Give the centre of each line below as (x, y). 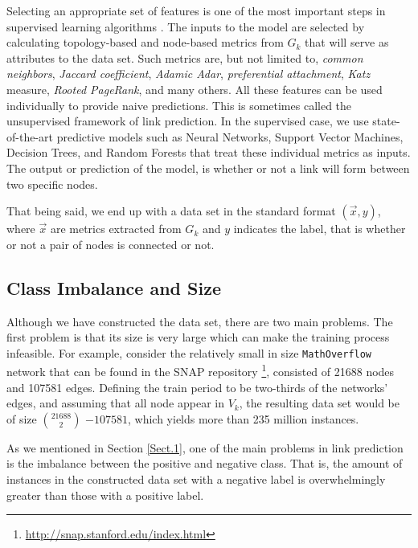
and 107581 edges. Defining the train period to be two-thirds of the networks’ (197, 387)
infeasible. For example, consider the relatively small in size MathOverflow (189, 352)
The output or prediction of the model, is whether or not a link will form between (208, 168)
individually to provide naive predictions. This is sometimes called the (179, 105)
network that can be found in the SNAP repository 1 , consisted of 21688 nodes (201, 370)
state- (386, 121)
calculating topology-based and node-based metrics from (145, 42)
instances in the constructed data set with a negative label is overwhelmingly (196, 478)
